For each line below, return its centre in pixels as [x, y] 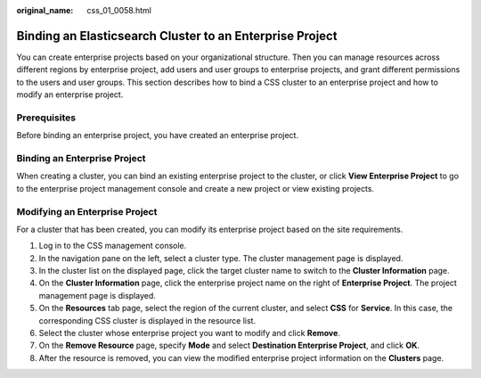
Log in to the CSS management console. [113, 246]
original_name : [45, 10]
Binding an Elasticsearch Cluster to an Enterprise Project [177, 36]
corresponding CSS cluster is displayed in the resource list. [147, 320]
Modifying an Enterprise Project [87, 211]
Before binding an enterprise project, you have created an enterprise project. [157, 136]
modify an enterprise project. [70, 94]
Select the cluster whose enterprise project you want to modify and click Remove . [189, 333]
